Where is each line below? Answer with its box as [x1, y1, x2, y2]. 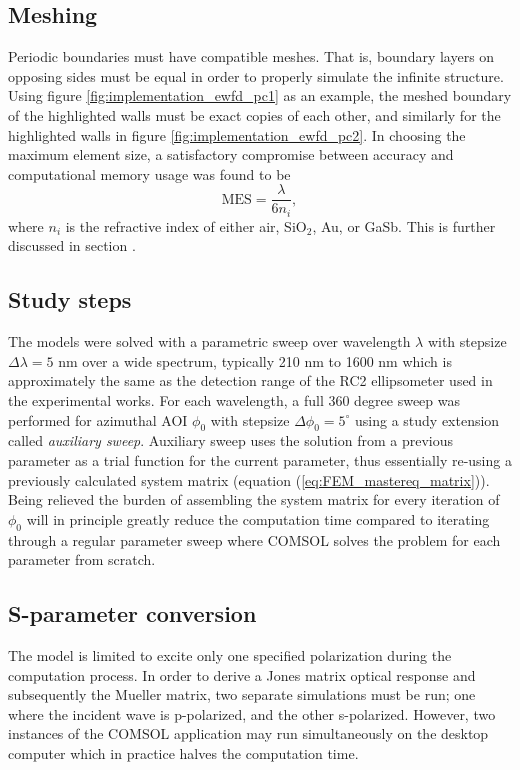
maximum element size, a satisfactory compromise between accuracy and [8, 144, 454, 165]
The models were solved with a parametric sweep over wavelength [8, 331, 411, 352]
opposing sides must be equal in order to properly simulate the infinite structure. [8, 65, 504, 86]
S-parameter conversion [8, 598, 257, 629]
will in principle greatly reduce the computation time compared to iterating [26, 508, 490, 529]
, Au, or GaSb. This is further [312, 215, 496, 236]
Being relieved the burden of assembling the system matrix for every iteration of [8, 489, 500, 510]
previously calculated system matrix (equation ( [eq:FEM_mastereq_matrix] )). [8, 469, 490, 490]
